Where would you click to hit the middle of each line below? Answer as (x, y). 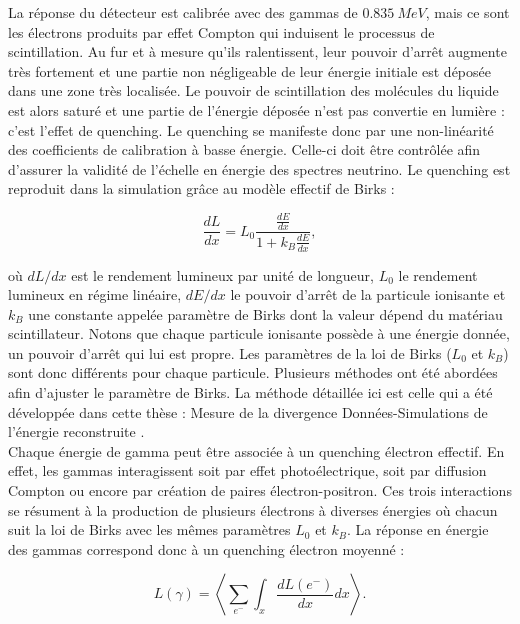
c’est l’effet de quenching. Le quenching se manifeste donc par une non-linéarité (251, 129)
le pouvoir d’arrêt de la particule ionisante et (368, 294)
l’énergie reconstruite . (76, 431)
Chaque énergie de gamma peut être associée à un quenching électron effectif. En (256, 450)
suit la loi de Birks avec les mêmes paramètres (149, 529)
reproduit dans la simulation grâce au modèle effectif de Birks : (201, 188)
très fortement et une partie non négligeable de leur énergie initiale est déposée (249, 70)
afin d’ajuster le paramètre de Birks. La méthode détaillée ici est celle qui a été (250, 392)
